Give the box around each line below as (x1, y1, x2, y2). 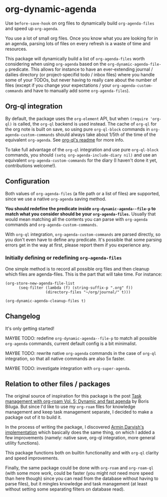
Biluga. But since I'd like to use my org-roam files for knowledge (5, 404, 136, 410)
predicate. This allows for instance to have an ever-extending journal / (8, 66, 153, 72)
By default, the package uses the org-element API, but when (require (5, 115, 148, 121)
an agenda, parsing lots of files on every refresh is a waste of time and (5, 40, 151, 46)
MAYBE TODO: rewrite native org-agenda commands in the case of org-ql (5, 350, 156, 356)
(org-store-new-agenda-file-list (5, 281, 75, 286)
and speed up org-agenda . (5, 25, 58, 31)
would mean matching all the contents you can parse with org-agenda (5, 216, 148, 222)
